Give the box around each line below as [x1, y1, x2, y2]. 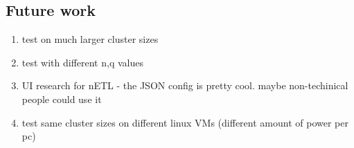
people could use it [21, 91, 102, 106]
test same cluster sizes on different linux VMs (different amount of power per [21, 115, 348, 129]
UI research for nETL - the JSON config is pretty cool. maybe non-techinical [21, 78, 348, 93]
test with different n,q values [21, 55, 143, 69]
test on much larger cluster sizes [21, 32, 159, 46]
